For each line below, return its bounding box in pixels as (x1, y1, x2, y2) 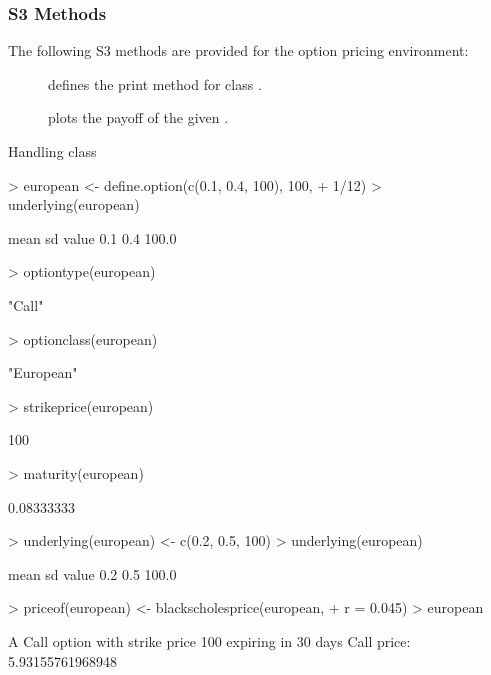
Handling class (8, 141, 97, 161)
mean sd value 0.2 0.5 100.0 (8, 563, 177, 584)
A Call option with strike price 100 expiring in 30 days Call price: (8, 630, 411, 651)
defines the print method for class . (48, 73, 262, 94)
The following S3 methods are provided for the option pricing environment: (8, 40, 469, 61)
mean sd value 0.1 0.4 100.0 (8, 227, 177, 248)
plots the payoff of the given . (48, 107, 229, 128)
